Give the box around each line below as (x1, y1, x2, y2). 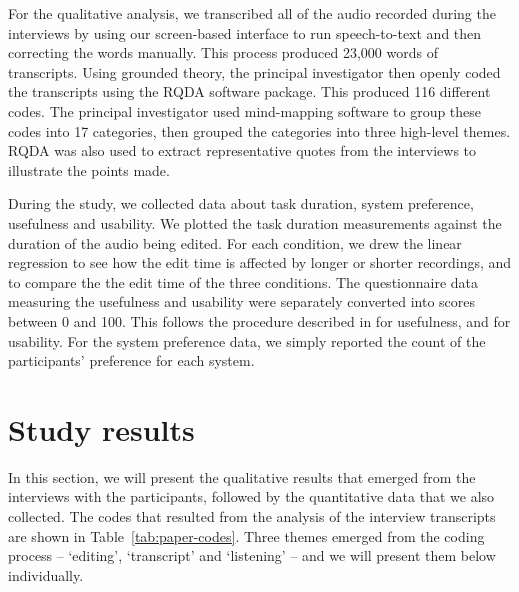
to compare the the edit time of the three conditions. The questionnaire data (8, 271, 479, 292)
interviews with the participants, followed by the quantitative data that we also (8, 486, 495, 507)
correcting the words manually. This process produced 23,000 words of (8, 42, 438, 63)
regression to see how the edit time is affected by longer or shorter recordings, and (8, 252, 512, 273)
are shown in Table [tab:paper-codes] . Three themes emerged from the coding (8, 525, 485, 546)
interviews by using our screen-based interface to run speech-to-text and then (8, 22, 482, 43)
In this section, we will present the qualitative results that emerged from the (8, 466, 476, 487)
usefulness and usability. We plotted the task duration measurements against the (8, 212, 502, 233)
